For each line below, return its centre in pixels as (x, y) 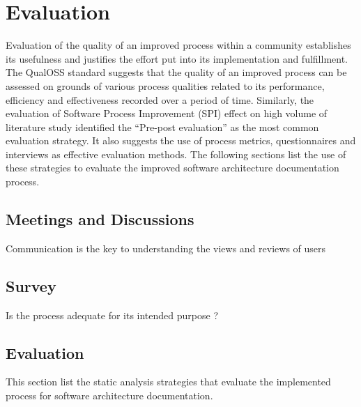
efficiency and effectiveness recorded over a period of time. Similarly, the (160, 99)
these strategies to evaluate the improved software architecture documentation (172, 168)
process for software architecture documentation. (109, 396)
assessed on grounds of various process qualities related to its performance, (165, 85)
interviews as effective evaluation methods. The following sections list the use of (176, 154)
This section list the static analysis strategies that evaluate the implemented (168, 382)
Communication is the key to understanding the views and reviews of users (166, 248)
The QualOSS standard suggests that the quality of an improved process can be (176, 72)
